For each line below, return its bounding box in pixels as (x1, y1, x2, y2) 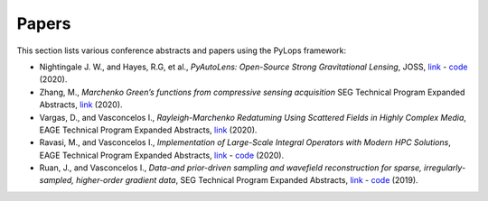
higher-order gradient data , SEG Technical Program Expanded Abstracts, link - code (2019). (75, 175, 419, 186)
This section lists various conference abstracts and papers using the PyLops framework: (16, 45, 347, 56)
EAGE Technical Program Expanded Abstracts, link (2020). (39, 124, 258, 135)
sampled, (39, 175, 74, 186)
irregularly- (423, 162, 466, 173)
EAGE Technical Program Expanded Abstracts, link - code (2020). (39, 150, 285, 160)
